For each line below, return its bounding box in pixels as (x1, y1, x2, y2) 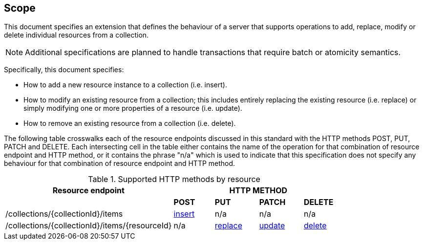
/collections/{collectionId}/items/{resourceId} (5, 221, 172, 231)
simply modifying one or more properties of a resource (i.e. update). (23, 104, 242, 113)
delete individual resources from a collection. (4, 31, 149, 40)
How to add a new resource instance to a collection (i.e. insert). (23, 81, 227, 89)
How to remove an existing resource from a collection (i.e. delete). (23, 119, 236, 128)
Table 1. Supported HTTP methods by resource (88, 174, 260, 184)
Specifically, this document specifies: (4, 65, 124, 74)
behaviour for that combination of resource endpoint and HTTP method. (4, 159, 235, 168)
